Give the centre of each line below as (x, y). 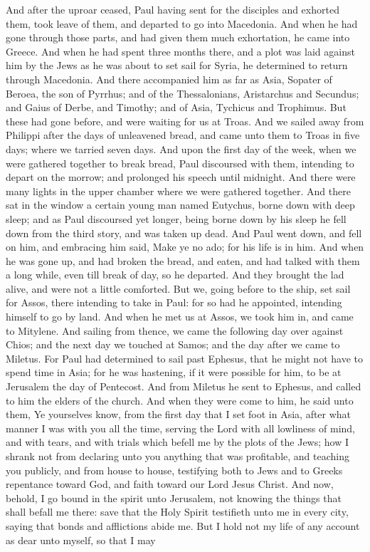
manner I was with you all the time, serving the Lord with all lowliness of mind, (180, 428)
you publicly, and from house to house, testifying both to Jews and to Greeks (174, 470)
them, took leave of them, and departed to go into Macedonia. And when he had (182, 23)
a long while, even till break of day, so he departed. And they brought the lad (175, 275)
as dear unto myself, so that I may (81, 540)
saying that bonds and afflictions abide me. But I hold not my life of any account (183, 525)
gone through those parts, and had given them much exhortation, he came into (178, 37)
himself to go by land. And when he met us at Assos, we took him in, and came (180, 317)
